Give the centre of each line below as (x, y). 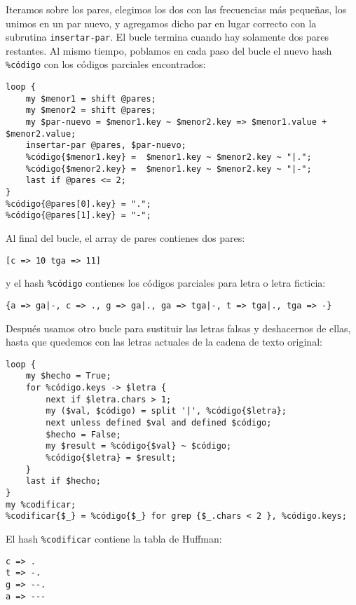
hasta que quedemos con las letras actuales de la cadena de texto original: (164, 342)
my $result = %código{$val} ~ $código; (139, 446)
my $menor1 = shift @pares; (91, 98)
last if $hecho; (63, 481)
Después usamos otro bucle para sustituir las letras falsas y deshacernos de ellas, (178, 328)
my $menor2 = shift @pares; (91, 110)
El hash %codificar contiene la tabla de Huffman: (114, 538)
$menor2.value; (41, 134)
